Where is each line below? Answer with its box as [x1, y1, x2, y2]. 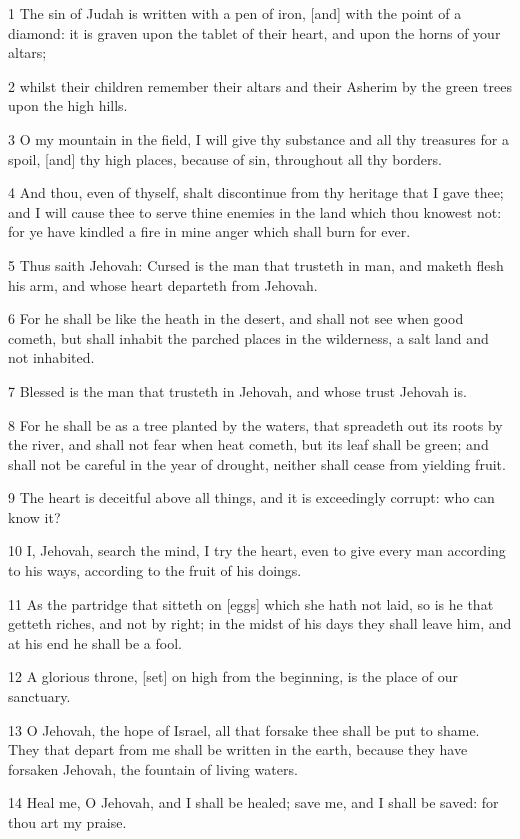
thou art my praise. [8, 812, 127, 832]
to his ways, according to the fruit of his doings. [8, 560, 302, 581]
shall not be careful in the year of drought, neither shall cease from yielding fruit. [8, 453, 506, 474]
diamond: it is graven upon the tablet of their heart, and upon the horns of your [8, 22, 501, 43]
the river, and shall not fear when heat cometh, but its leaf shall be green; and [8, 434, 489, 455]
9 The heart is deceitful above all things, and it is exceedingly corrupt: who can [8, 487, 495, 508]
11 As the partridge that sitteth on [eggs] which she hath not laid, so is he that [8, 593, 494, 614]
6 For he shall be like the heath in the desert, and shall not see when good [8, 308, 464, 329]
